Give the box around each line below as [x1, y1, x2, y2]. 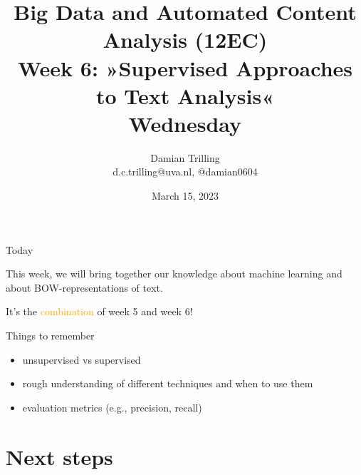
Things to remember [6, 328, 95, 343]
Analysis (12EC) [103, 25, 268, 54]
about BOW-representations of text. [6, 280, 163, 295]
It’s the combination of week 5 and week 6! [6, 304, 193, 319]
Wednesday [128, 108, 242, 138]
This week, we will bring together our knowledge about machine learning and [6, 266, 342, 281]
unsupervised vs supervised [22, 352, 141, 367]
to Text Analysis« [95, 81, 275, 110]
